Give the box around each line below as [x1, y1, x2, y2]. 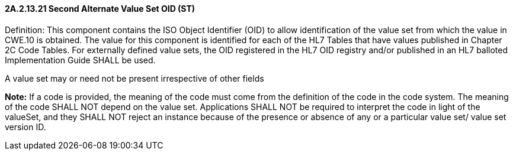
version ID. [5, 121, 46, 132]
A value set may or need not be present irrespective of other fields [5, 73, 264, 83]
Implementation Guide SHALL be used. [5, 54, 156, 65]
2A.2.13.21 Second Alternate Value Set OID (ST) [5, 4, 195, 14]
